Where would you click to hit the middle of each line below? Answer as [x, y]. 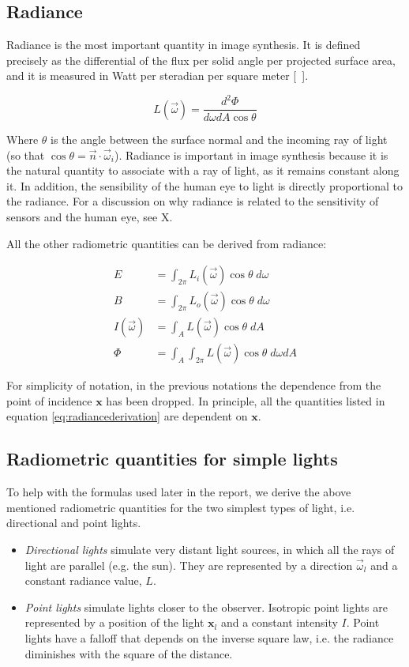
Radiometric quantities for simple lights [172, 459]
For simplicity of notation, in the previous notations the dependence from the [194, 385]
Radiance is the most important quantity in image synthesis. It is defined [184, 45]
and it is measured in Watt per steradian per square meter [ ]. [158, 75]
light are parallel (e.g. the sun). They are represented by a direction [189, 565]
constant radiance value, [83, 580]
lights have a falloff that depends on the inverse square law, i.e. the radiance [209, 637]
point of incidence [49, 400]
